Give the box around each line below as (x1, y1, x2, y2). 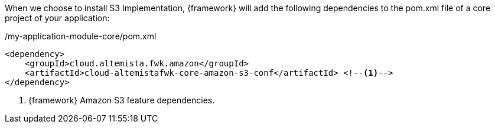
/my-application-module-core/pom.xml (5, 31, 157, 41)
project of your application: (5, 13, 110, 23)
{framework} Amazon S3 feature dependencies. (28, 95, 215, 105)
